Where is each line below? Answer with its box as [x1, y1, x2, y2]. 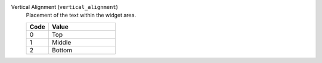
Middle [51, 38, 72, 46]
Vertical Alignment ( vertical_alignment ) [11, 4, 119, 10]
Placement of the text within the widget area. [26, 12, 137, 19]
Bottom [51, 46, 73, 54]
